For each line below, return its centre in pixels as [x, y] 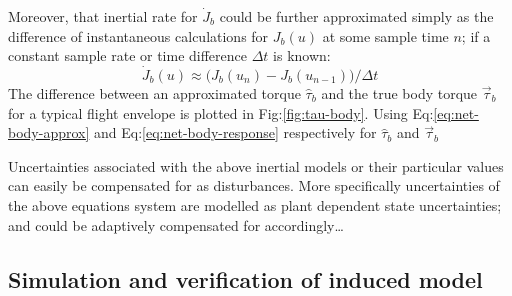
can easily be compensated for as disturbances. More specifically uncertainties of [254, 185]
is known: [302, 55]
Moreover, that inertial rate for [103, 16]
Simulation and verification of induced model [245, 278]
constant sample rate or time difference [128, 55]
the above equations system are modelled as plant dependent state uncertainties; [255, 204]
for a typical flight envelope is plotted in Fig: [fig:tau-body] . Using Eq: [221, 112]
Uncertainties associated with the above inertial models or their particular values [256, 165]
